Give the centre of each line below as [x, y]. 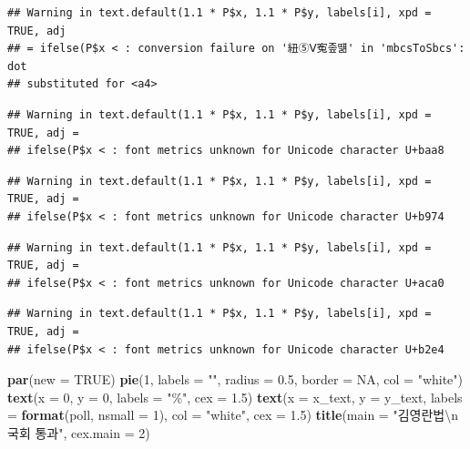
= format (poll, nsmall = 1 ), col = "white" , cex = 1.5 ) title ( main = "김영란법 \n [233, 415]
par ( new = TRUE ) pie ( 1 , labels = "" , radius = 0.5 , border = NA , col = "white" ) [235, 379]
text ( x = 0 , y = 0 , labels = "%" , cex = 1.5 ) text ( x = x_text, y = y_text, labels [235, 397]
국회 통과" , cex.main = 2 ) [79, 432]
